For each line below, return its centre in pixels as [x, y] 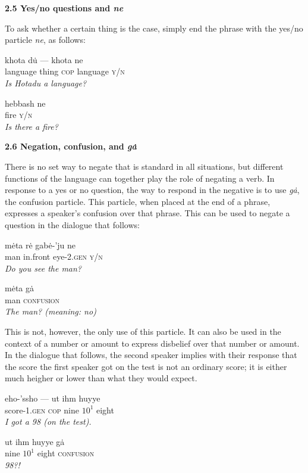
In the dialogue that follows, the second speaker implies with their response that [151, 355]
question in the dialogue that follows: [72, 224]
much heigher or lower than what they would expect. [101, 378]
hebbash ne [25, 103]
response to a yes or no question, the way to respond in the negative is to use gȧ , [152, 190]
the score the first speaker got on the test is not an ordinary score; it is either [146, 366]
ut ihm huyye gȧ [35, 441]
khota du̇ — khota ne [44, 59]
